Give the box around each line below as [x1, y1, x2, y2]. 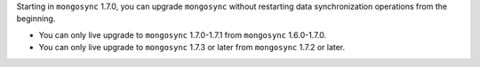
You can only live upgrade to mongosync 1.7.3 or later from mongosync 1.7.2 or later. [38, 42, 346, 53]
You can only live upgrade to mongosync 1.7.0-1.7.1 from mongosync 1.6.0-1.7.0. [38, 29, 327, 40]
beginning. [16, 13, 56, 24]
